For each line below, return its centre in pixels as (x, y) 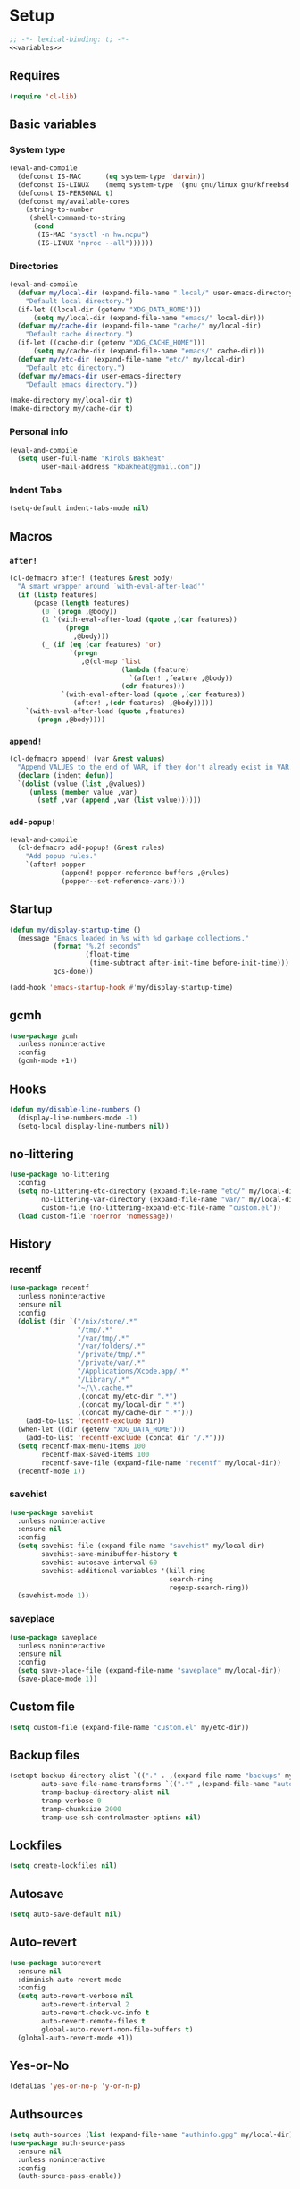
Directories (34, 266)
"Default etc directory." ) (75, 368)
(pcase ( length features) (81, 603)
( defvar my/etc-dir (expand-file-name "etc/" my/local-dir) (131, 359)
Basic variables (53, 124)
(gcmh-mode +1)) (47, 1061)
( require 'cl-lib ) (43, 96)
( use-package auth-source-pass (67, 2143)
